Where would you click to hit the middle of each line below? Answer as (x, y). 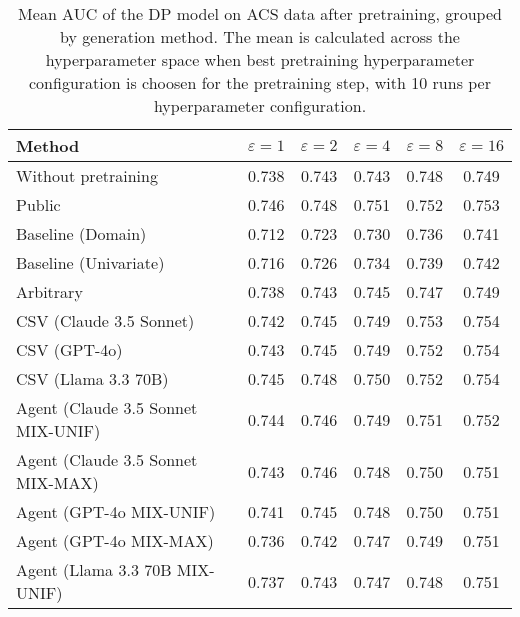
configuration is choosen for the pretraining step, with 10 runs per (259, 82)
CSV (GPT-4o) (69, 349)
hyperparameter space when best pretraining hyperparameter (260, 59)
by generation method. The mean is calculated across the (260, 36)
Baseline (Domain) (81, 233)
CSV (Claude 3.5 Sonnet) (105, 320)
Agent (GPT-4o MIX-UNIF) (116, 511)
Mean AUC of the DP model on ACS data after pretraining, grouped (260, 13)
